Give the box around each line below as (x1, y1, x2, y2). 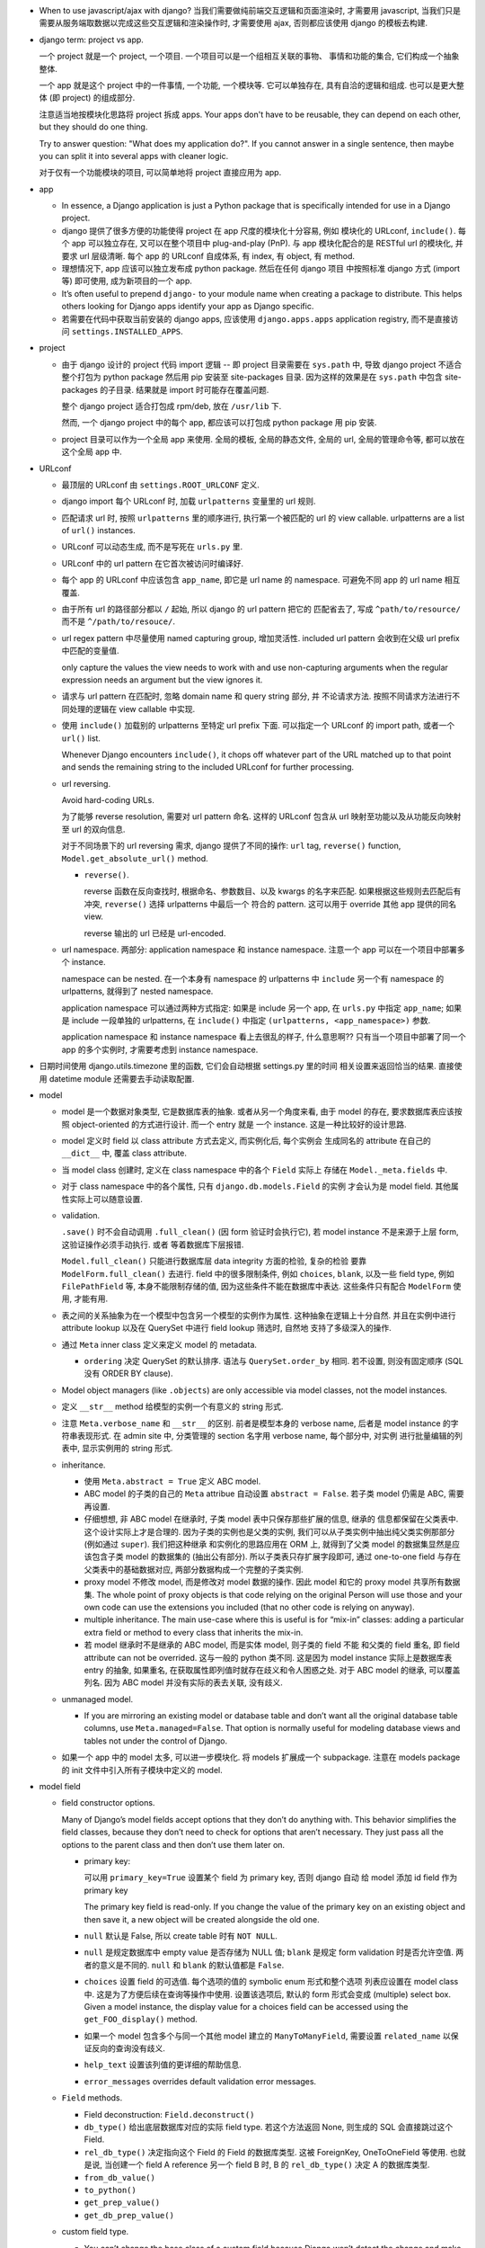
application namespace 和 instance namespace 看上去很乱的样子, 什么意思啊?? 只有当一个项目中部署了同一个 (61, 1031, 466, 1042)
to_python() (84, 2185, 137, 2195)
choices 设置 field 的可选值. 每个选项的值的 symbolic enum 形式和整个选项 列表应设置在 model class (84, 1976, 459, 1987)
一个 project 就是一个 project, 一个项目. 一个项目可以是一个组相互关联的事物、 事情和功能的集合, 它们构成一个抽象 (39, 50, 460, 62)
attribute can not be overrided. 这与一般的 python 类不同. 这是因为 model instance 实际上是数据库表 (84, 1652, 453, 1663)
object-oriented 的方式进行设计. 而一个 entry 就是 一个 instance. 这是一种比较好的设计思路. (71, 1119, 408, 1129)
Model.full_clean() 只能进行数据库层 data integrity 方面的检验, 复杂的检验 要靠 (61, 1255, 367, 1267)
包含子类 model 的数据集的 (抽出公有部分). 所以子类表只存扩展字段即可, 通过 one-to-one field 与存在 (91, 1551, 462, 1562)
